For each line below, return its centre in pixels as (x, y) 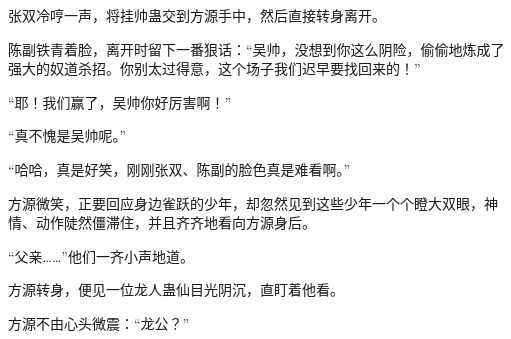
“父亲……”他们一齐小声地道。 (101, 255)
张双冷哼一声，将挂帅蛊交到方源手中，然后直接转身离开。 (197, 15)
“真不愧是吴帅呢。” (67, 135)
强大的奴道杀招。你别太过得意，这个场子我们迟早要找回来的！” (214, 68)
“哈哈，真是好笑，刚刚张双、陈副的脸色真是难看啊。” (179, 168)
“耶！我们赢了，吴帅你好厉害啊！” (120, 101)
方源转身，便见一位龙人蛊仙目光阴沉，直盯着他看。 (176, 289)
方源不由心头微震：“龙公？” (99, 322)
